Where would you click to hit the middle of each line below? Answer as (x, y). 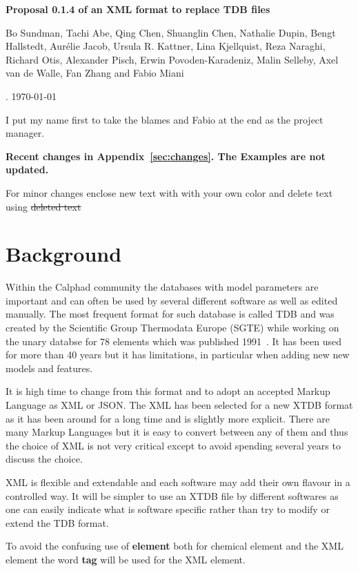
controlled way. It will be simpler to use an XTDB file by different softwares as (172, 495)
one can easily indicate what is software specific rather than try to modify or (168, 509)
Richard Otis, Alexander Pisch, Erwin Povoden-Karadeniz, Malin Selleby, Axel (172, 59)
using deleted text (43, 206)
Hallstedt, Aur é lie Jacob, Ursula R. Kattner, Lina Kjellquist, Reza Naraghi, (166, 46)
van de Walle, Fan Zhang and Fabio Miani (95, 73)
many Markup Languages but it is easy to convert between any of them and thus (177, 432)
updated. (27, 170)
